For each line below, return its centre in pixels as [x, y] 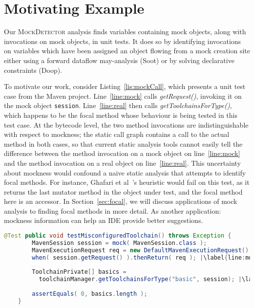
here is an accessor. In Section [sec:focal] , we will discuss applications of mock [121, 201]
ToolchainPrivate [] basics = [79, 272]
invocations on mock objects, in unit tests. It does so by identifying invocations [123, 41]
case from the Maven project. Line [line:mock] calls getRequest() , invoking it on [123, 96]
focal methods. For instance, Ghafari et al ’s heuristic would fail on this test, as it [127, 182]
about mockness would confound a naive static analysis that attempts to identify [125, 172]
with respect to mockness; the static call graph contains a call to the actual [117, 134]
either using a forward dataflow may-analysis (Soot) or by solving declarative [119, 60]
